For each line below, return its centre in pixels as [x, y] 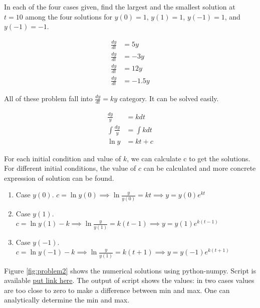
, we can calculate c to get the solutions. [189, 158]
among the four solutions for [69, 16]
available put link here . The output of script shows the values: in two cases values [129, 280]
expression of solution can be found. [59, 178]
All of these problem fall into [48, 98]
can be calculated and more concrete [200, 168]
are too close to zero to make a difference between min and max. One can [117, 290]
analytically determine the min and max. [67, 300]
